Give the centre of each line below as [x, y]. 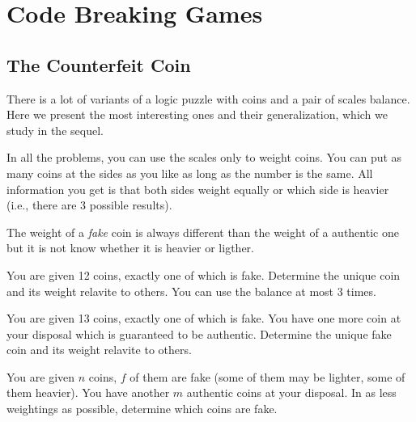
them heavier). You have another [88, 392]
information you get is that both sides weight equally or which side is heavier [198, 189]
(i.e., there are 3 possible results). [89, 205]
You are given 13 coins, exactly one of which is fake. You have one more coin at [204, 318]
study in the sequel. [55, 130]
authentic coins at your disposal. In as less [291, 392]
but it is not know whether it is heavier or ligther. [130, 248]
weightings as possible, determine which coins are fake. [142, 409]
